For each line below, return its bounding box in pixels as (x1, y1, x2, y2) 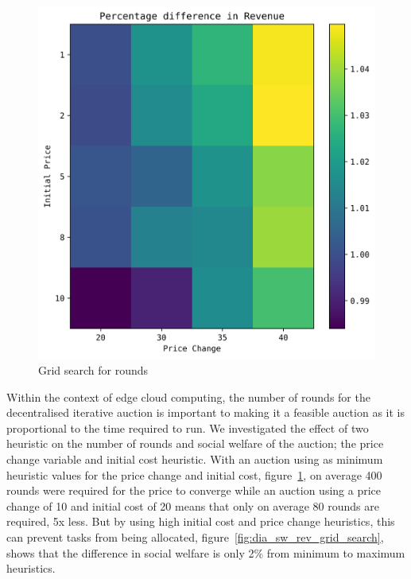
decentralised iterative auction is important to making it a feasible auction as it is (6, 404, 405, 421)
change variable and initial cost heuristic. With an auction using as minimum (6, 451, 383, 468)
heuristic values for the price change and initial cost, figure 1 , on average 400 (6, 466, 382, 483)
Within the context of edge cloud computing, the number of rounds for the (6, 388, 370, 405)
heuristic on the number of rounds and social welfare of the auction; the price (6, 435, 384, 452)
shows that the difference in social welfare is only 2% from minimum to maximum (6, 544, 405, 561)
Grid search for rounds (38, 362, 149, 379)
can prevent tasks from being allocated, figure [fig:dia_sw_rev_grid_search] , (6, 529, 384, 546)
